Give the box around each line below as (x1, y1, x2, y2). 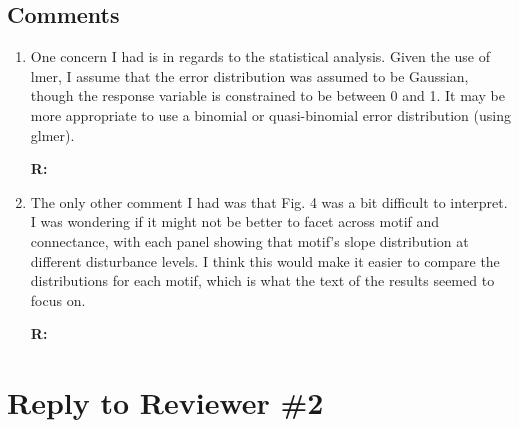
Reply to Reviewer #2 (7, 382, 324, 423)
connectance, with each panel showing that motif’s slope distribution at (30, 230, 469, 251)
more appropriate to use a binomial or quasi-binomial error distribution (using (30, 104, 511, 125)
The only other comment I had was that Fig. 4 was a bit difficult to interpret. (30, 191, 508, 212)
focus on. (30, 289, 86, 310)
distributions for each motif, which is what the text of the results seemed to (30, 270, 495, 291)
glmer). (30, 124, 75, 145)
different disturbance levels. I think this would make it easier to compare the (30, 250, 500, 271)
